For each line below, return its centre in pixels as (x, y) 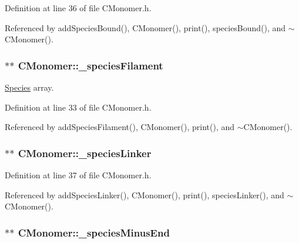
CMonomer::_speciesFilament (90, 65)
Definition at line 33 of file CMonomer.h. (78, 107)
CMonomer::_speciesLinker (85, 153)
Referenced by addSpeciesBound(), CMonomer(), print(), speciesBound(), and (145, 27)
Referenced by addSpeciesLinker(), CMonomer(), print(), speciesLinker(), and (145, 194)
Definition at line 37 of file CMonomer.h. (78, 175)
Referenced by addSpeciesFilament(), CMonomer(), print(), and (120, 127)
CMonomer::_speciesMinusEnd (94, 232)
